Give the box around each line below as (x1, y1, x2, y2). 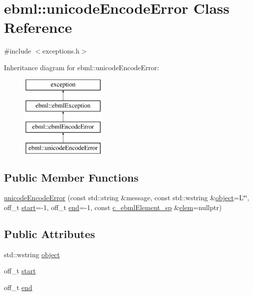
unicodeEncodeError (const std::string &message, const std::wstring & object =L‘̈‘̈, (4, 192, 250, 203)
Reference (4, 17, 72, 37)
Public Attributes (4, 226, 95, 241)
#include (4, 46, 31, 56)
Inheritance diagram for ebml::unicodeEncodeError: (4, 62, 159, 72)
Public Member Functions (4, 169, 139, 185)
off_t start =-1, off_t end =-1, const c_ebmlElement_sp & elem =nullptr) (4, 202, 222, 213)
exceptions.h (42, 46, 80, 56)
